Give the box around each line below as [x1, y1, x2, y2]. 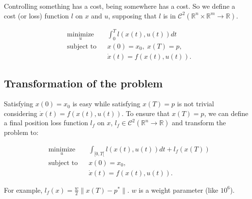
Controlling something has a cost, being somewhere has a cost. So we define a [4, 1, 235, 11]
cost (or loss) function [4, 10, 69, 20]
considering [4, 108, 37, 118]
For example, [4, 184, 43, 195]
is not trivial [177, 99, 214, 109]
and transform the [172, 117, 226, 128]
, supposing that [108, 10, 157, 20]
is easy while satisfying [72, 99, 141, 109]
